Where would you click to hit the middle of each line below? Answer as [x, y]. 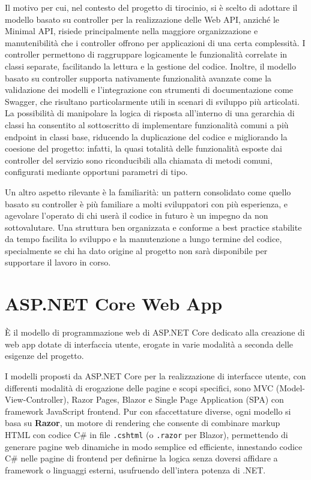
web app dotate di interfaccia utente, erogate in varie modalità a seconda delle [149, 344]
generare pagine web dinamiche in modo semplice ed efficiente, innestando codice [154, 446]
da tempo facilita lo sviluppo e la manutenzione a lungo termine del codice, [143, 239]
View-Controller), [37, 399]
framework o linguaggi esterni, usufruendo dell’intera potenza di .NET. [135, 470]
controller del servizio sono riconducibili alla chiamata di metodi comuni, [139, 160]
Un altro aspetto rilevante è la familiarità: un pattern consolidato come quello [148, 191]
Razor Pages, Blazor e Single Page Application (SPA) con [178, 399]
